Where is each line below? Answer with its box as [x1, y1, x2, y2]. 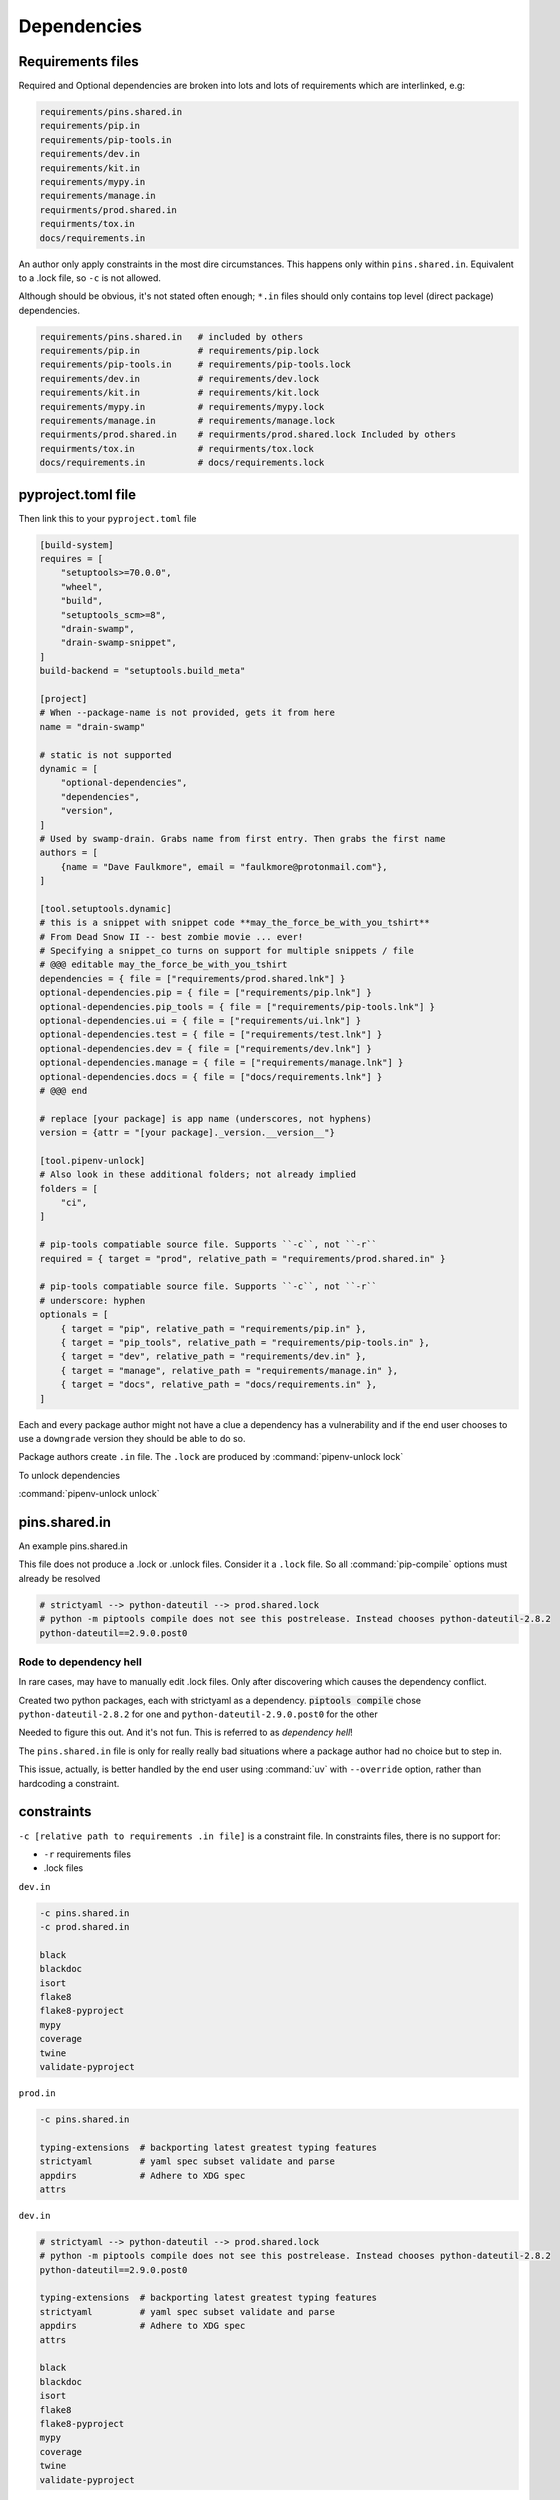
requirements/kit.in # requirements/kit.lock [39, 387, 320, 399]
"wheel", [60, 581, 104, 592]
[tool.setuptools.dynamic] [39, 903, 172, 914]
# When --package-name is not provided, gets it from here [39, 707, 335, 719]
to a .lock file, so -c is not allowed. [18, 271, 162, 284]
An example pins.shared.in [18, 1540, 129, 1552]
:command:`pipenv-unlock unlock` [18, 1488, 160, 1500]
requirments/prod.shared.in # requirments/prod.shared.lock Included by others [39, 429, 457, 440]
